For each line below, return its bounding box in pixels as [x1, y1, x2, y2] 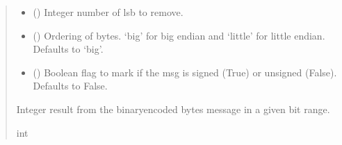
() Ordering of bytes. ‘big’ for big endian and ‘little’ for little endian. [33, 28, 325, 42]
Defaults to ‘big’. [33, 42, 104, 56]
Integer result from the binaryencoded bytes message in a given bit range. [16, 101, 330, 116]
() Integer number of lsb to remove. [33, 5, 184, 19]
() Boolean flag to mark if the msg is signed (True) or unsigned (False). [33, 65, 337, 79]
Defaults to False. [33, 78, 108, 93]
